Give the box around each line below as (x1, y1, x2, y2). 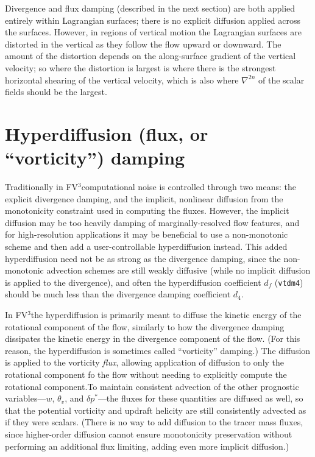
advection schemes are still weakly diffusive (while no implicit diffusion (46, 264, 311, 277)
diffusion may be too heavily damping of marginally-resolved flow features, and (5, 216, 300, 228)
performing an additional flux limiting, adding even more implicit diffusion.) (5, 439, 289, 452)
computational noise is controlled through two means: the (81, 180, 297, 193)
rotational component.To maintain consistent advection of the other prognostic (5, 380, 299, 392)
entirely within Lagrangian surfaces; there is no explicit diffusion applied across (5, 13, 301, 26)
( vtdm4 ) (274, 275, 303, 288)
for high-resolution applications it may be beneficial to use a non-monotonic (5, 228, 288, 241)
